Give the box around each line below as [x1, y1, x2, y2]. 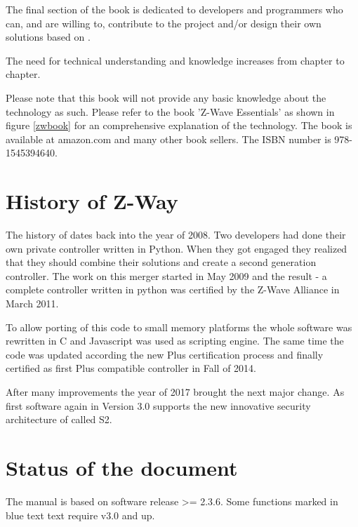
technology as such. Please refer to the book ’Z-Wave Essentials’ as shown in [6, 104, 335, 119]
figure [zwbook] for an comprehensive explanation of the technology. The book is [6, 118, 352, 133]
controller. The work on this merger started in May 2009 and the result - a [6, 268, 327, 283]
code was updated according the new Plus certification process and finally [6, 347, 324, 361]
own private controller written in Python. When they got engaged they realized [6, 241, 347, 255]
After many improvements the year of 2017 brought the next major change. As [6, 385, 345, 399]
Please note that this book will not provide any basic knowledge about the [6, 90, 326, 105]
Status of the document [6, 453, 238, 481]
